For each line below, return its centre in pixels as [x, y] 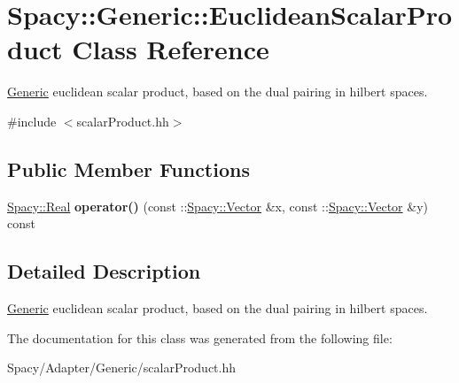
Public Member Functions [128, 169]
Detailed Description [104, 271]
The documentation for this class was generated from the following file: [200, 337]
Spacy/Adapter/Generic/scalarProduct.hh [122, 368]
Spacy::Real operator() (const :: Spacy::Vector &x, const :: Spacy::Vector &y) [218, 206]
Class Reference [171, 49]
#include [32, 121]
